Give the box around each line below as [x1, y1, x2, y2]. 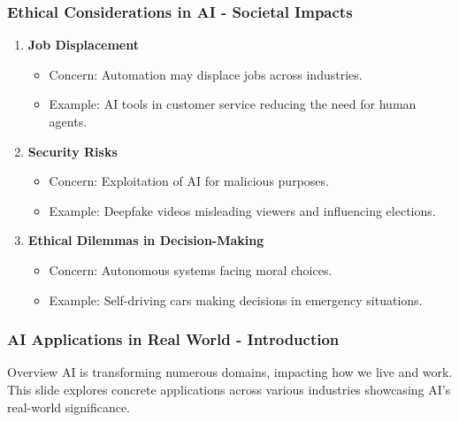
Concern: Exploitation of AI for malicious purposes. [49, 172, 329, 190]
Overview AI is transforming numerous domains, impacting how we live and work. [7, 363, 453, 381]
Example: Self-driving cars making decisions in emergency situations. [49, 290, 423, 309]
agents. [49, 112, 88, 130]
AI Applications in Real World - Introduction [7, 328, 340, 350]
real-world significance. [7, 397, 130, 416]
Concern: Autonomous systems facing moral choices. [49, 260, 333, 279]
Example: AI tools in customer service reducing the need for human [49, 95, 417, 113]
